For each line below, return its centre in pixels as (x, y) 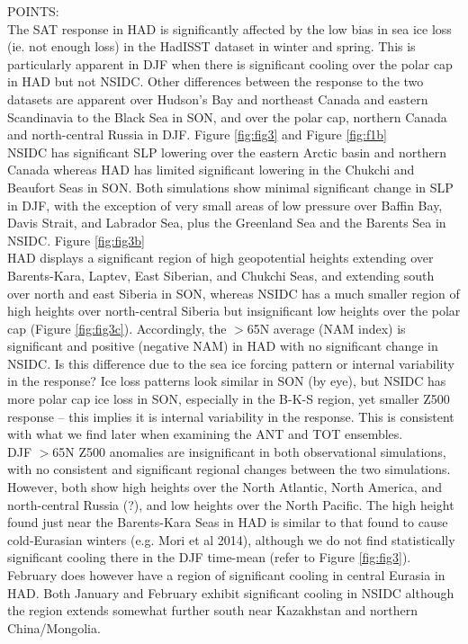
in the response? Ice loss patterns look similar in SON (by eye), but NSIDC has (227, 381)
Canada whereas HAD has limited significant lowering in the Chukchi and (211, 170)
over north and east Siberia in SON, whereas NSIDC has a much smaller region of (234, 293)
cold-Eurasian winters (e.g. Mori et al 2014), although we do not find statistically (231, 539)
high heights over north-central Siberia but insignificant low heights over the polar (234, 311)
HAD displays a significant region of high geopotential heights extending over (220, 258)
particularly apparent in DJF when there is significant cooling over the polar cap (230, 63)
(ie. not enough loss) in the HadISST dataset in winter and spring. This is (211, 46)
